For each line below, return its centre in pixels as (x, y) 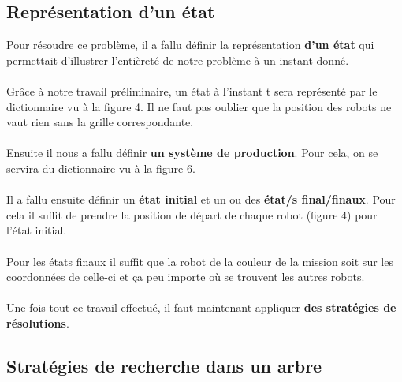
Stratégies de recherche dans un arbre (164, 365)
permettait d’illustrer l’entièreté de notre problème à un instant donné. (178, 60)
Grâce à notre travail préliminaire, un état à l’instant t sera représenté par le (192, 90)
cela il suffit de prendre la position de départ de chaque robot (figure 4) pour (192, 214)
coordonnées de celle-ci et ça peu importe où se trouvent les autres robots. (186, 277)
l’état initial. (37, 230)
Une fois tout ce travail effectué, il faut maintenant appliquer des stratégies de (201, 307)
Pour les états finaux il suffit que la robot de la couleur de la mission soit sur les (200, 261)
